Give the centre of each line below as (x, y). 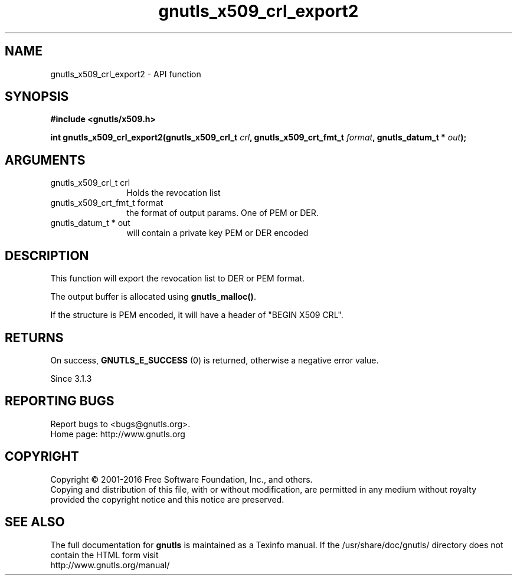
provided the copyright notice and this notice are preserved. (167, 499)
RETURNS (34, 337)
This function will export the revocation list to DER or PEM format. (178, 278)
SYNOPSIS (37, 97)
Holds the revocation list (174, 193)
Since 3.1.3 (71, 378)
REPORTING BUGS (60, 401)
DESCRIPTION (47, 255)
